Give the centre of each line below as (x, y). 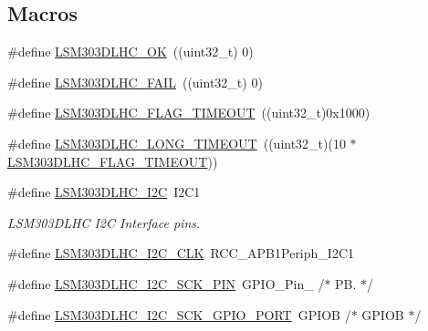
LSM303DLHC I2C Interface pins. (104, 222)
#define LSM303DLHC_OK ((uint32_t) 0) (130, 52)
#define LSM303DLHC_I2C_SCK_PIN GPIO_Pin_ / (166, 283)
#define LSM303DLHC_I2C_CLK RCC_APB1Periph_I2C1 (181, 253)
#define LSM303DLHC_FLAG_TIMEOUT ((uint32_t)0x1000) (189, 113)
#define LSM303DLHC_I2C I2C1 (104, 192)
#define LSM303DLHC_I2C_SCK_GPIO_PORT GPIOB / (179, 314)
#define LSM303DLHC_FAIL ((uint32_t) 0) (135, 82)
